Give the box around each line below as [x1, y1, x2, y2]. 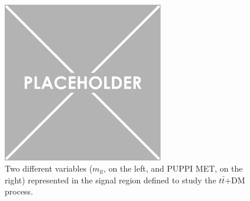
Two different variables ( [5, 162, 93, 175]
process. [5, 185, 34, 197]
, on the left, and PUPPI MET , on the [104, 162, 243, 175]
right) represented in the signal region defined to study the [5, 173, 216, 186]
